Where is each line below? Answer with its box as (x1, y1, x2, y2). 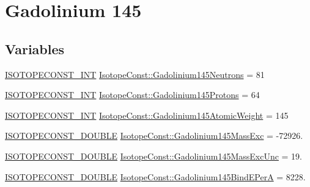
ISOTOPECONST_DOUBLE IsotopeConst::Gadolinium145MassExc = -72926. (5, 129, 303, 142)
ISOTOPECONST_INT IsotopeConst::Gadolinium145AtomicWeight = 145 (5, 108, 289, 121)
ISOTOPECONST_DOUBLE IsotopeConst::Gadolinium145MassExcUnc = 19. (5, 149, 303, 162)
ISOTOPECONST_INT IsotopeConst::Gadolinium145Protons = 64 (5, 88, 260, 101)
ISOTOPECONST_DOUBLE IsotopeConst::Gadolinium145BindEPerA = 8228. (5, 170, 306, 183)
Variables (5, 39, 65, 58)
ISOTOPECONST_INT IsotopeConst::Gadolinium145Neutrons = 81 (5, 68, 265, 80)
